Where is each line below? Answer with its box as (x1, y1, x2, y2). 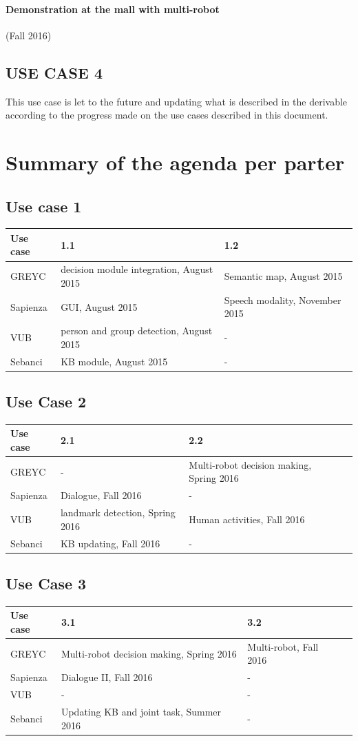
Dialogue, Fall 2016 (60, 488, 142, 503)
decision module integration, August (61, 262, 213, 276)
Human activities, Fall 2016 (189, 511, 305, 526)
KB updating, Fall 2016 (60, 536, 160, 550)
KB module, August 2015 (61, 354, 168, 368)
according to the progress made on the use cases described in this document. (6, 108, 328, 122)
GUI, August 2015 (61, 299, 138, 314)
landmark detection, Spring (60, 505, 176, 520)
